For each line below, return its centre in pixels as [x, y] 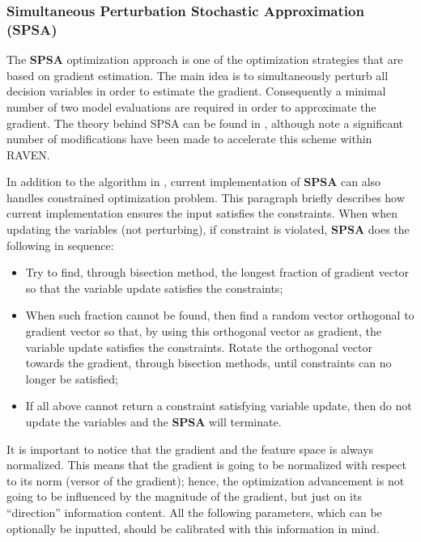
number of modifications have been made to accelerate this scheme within [189, 139]
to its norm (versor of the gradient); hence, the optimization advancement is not [206, 480]
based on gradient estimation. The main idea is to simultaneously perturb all [198, 75]
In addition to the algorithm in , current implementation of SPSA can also [194, 182]
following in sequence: [60, 245]
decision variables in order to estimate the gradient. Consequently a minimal [196, 91]
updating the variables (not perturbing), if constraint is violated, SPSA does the [208, 229]
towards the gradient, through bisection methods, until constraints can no [208, 363]
